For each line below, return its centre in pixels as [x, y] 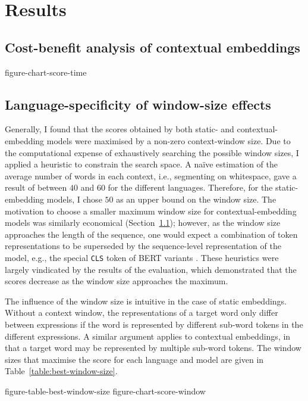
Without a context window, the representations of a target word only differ [142, 313]
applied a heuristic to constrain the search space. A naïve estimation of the [141, 164]
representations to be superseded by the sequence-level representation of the [143, 246]
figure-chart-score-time [46, 72]
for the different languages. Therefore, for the [190, 187]
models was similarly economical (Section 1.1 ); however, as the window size [143, 223]
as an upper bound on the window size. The [196, 199]
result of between [36, 187]
